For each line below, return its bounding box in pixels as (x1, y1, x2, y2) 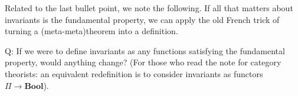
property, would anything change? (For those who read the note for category (5, 56, 281, 68)
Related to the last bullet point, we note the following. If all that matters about (5, 2, 293, 14)
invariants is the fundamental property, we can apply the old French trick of (5, 13, 280, 25)
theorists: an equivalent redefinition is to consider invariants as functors (5, 67, 263, 80)
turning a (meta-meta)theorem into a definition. (5, 25, 178, 37)
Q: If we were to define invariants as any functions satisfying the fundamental (5, 44, 285, 57)
